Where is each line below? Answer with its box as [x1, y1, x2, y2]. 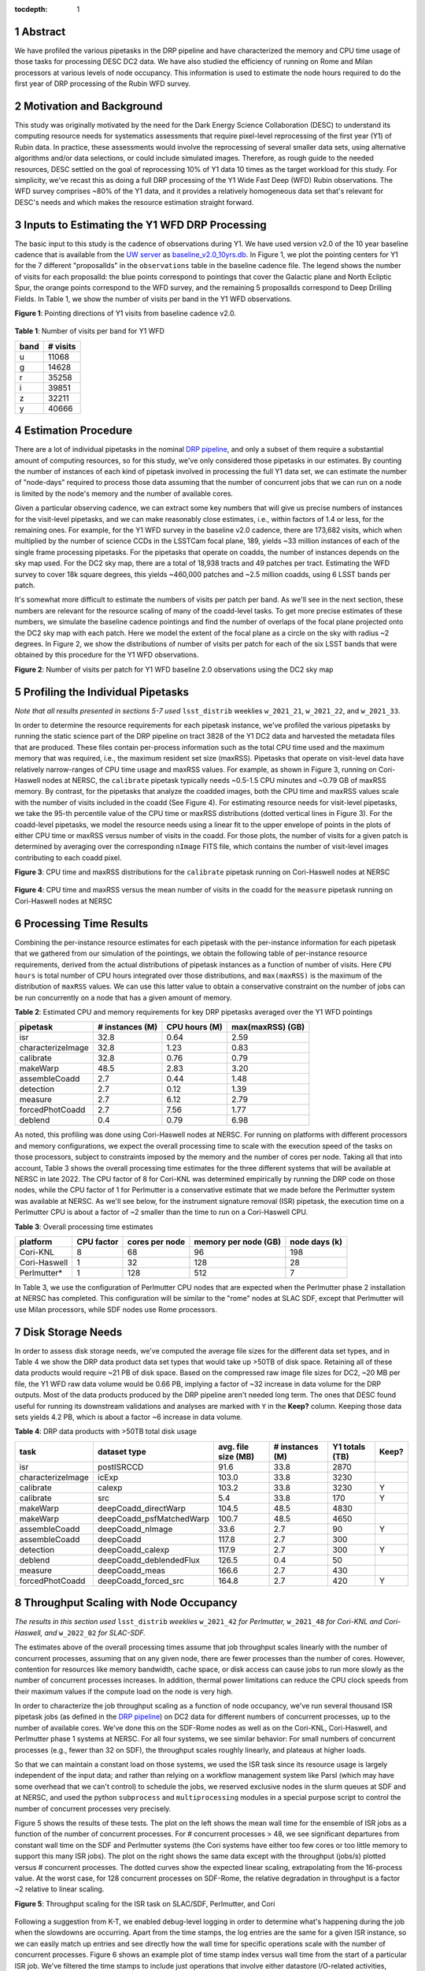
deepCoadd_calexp [97, 1544, 169, 1555]
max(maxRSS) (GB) [231, 1022, 305, 1033]
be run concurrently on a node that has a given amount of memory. [14, 993, 232, 1002]
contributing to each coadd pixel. [14, 852, 122, 863]
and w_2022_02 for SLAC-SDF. [44, 1628, 146, 1638]
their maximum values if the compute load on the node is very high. [14, 1686, 234, 1696]
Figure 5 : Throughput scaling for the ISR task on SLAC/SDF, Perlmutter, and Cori [14, 1898, 275, 1908]
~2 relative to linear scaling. [14, 1884, 105, 1894]
